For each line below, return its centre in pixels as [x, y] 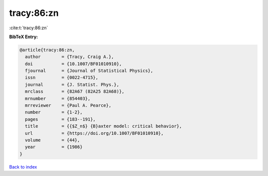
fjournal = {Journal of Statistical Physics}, [89, 71]
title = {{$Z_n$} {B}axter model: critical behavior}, [103, 126]
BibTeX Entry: [24, 37]
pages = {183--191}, [61, 119]
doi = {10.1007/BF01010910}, [73, 64]
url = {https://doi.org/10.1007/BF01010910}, [94, 133]
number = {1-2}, [54, 112]
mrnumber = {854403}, [58, 98]
